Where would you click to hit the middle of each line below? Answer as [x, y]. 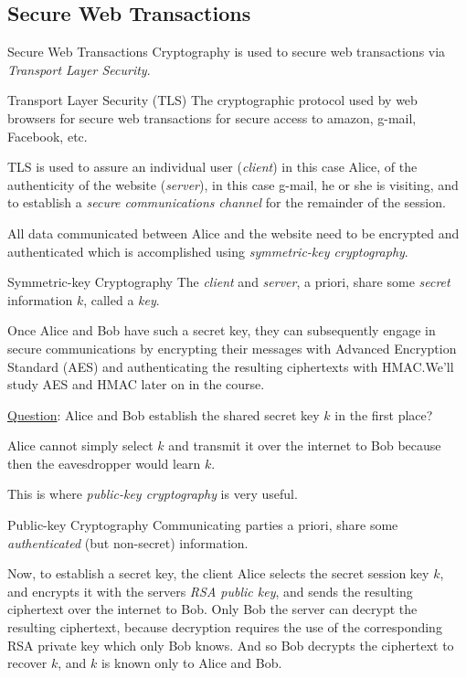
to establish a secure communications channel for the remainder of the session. [227, 202]
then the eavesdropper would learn [104, 463]
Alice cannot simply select [80, 445]
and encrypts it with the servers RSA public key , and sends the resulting [210, 591]
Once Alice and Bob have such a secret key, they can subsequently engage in [222, 330]
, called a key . [122, 299]
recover [27, 663]
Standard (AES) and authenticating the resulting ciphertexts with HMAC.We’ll [231, 366]
